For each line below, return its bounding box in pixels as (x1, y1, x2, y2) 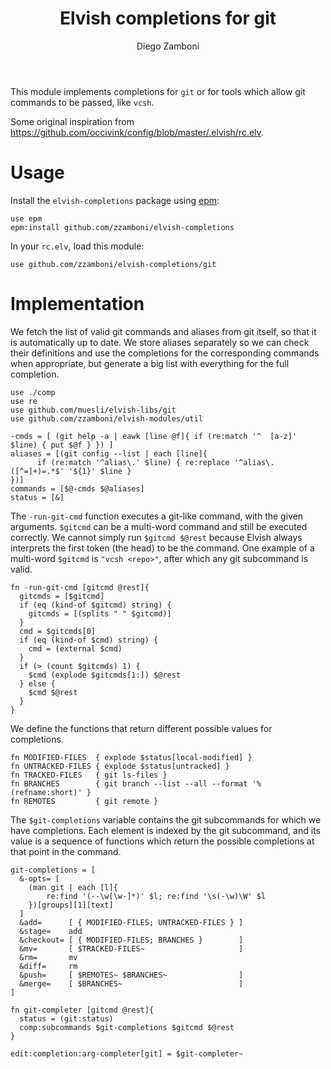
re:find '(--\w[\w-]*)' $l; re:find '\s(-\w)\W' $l (46, 891, 267, 901)
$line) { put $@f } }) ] (10, 440, 114, 450)
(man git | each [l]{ (28, 882, 118, 892)
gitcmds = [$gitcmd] (19, 591, 105, 601)
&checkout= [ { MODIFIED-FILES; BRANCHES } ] (19, 935, 244, 945)
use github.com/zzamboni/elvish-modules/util (10, 413, 203, 424)
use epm (10, 213, 43, 224)
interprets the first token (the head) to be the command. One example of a (10, 542, 315, 554)
